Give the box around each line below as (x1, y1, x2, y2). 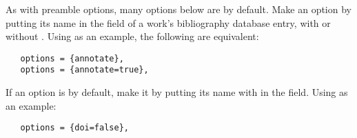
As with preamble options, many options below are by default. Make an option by (6, 2, 351, 16)
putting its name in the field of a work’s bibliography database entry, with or (6, 15, 331, 30)
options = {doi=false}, (20, 123, 129, 133)
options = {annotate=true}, (20, 65, 149, 75)
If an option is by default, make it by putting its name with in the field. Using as (6, 85, 348, 99)
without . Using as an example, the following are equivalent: (6, 29, 259, 43)
